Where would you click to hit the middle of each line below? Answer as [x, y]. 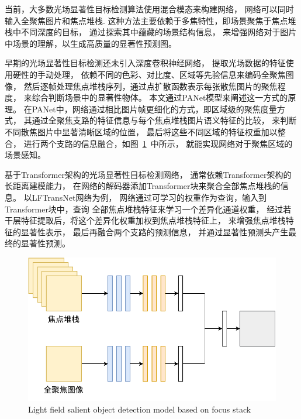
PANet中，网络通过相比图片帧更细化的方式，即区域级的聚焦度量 [154, 109]
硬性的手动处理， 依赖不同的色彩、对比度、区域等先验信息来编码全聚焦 [149, 74]
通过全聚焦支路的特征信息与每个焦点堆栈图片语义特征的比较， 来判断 [164, 120]
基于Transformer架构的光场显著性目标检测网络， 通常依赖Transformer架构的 [148, 174]
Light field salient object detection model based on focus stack [140, 409]
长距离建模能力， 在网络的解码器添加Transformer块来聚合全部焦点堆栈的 [143, 186]
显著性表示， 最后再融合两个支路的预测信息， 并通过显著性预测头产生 [155, 231]
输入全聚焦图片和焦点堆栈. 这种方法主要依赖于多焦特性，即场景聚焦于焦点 [146, 20]
